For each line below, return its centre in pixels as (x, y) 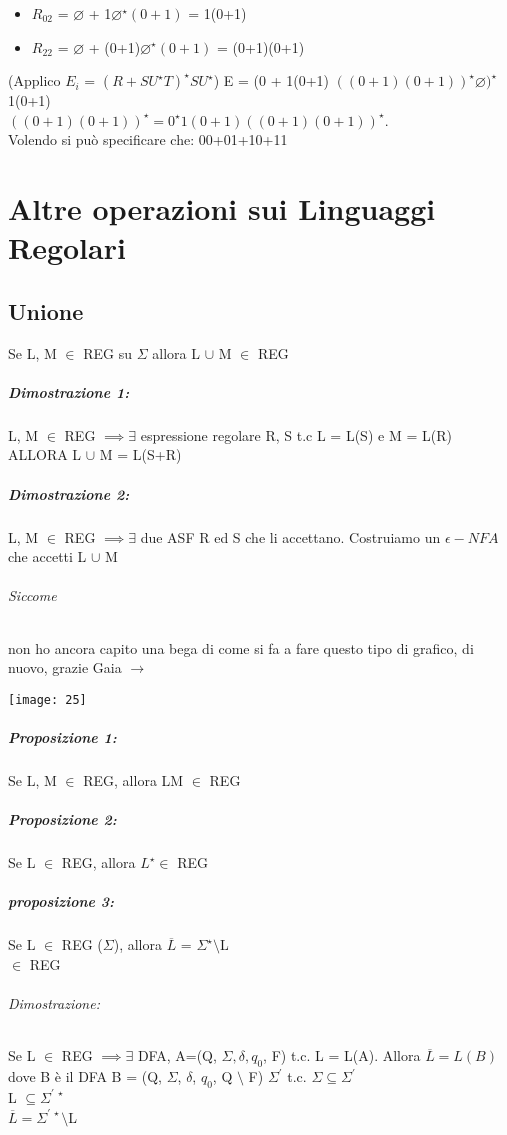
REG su (108, 352)
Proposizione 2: (62, 819)
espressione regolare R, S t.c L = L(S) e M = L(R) (296, 434)
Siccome (32, 595)
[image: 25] (47, 699)
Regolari (67, 247)
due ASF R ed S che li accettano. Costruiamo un (290, 536)
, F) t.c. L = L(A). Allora (342, 1055)
